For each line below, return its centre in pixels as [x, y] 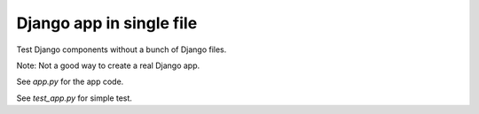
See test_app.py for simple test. [75, 98]
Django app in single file [107, 23]
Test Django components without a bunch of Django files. [122, 49]
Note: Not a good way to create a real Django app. [108, 65]
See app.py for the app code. [70, 82]
